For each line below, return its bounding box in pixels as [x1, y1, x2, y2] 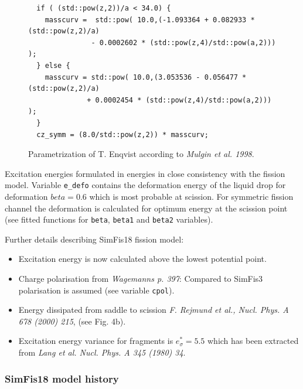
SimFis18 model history [5, 371, 119, 385]
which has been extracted [207, 335, 299, 347]
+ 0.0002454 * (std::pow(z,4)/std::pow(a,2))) [87, 95, 272, 104]
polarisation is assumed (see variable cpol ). [18, 284, 175, 296]
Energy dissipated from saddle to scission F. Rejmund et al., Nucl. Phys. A [18, 303, 289, 316]
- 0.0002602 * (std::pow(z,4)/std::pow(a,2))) [91, 38, 276, 47]
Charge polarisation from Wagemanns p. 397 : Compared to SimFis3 [18, 272, 263, 284]
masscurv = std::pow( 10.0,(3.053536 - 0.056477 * [45, 73, 247, 81]
